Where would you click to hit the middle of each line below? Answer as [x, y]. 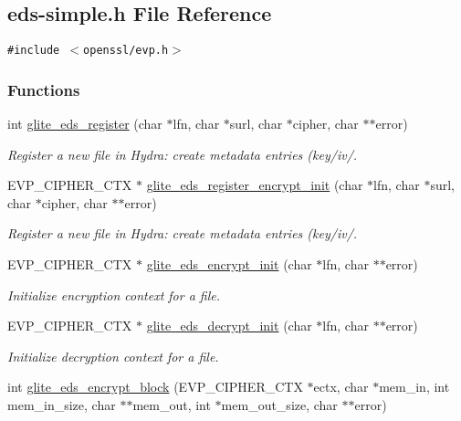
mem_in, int [414, 387]
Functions [44, 89]
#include [34, 51]
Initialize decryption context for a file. [113, 356]
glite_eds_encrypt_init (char [229, 264]
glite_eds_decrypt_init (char [229, 326]
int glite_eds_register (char [85, 124]
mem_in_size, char [62, 405]
